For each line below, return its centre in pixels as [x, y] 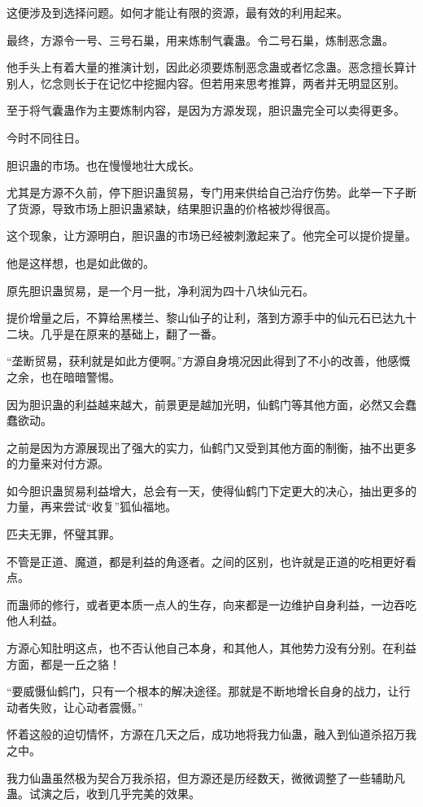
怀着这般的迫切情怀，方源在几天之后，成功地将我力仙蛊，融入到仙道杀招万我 [211, 734]
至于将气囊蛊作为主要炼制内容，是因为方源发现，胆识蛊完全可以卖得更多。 [206, 110]
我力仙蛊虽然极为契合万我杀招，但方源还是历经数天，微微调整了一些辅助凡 [206, 777]
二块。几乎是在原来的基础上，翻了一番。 [115, 333]
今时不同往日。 [46, 137]
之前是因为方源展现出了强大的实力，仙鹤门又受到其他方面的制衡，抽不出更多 [211, 447]
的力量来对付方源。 [58, 463]
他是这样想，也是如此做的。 [81, 262]
